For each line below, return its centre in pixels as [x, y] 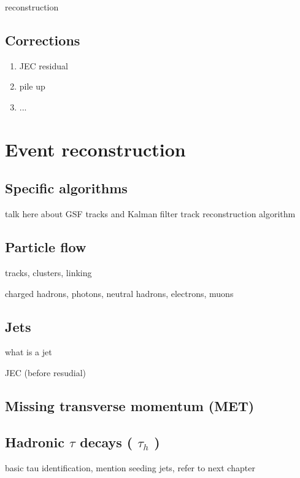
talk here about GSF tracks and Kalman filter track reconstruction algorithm [150, 214]
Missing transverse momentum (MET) [130, 405]
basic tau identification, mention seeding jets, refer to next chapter [130, 467]
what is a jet [29, 352]
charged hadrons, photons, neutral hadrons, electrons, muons [119, 293]
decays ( [106, 441]
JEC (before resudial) [46, 372]
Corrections [43, 40]
